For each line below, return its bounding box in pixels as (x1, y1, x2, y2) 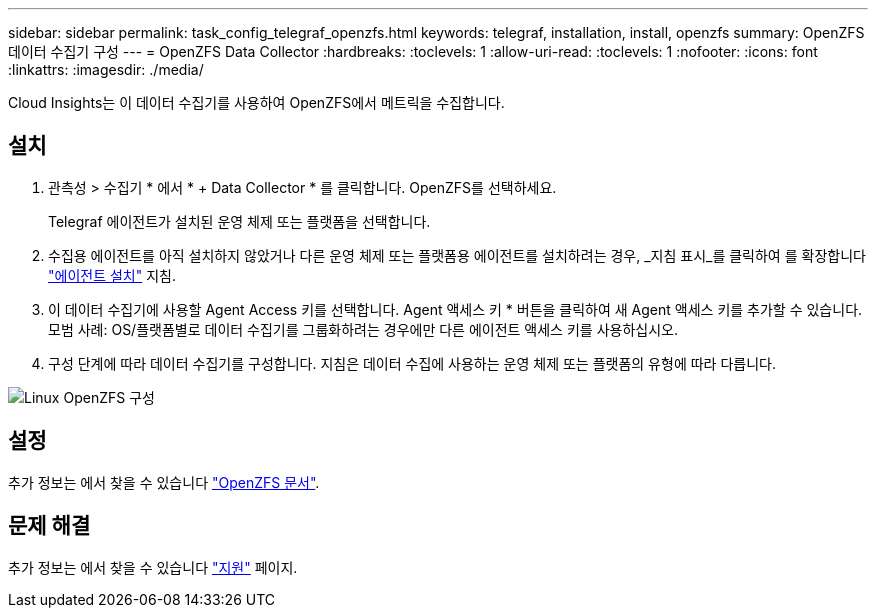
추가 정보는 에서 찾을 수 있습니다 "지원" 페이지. (8, 558, 298, 576)
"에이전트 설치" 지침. (48, 266, 176, 284)
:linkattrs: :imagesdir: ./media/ (8, 61, 204, 78)
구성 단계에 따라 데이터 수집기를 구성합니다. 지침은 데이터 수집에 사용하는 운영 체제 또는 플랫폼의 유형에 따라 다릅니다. (48, 354, 776, 372)
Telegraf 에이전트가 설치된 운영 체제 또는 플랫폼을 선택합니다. (48, 212, 431, 230)
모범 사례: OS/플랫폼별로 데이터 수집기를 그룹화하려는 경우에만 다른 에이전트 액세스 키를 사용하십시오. (48, 320, 678, 338)
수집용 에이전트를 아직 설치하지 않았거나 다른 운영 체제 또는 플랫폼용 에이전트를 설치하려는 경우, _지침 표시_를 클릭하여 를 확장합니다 (48, 246, 866, 264)
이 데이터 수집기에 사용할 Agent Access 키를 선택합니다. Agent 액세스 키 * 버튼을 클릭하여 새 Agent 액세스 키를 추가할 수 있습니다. (48, 300, 863, 318)
